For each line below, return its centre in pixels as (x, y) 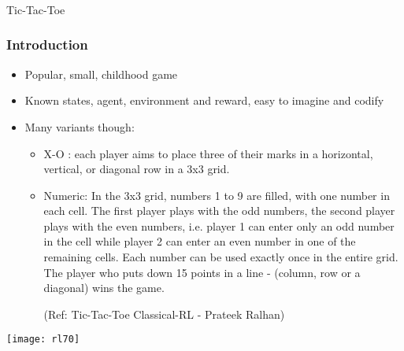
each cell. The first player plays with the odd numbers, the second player (219, 211)
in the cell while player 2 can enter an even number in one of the (200, 241)
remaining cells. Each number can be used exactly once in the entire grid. (221, 257)
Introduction (47, 44)
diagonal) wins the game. (104, 288)
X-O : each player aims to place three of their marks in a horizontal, (208, 153)
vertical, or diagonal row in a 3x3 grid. (137, 169)
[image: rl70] (43, 340)
